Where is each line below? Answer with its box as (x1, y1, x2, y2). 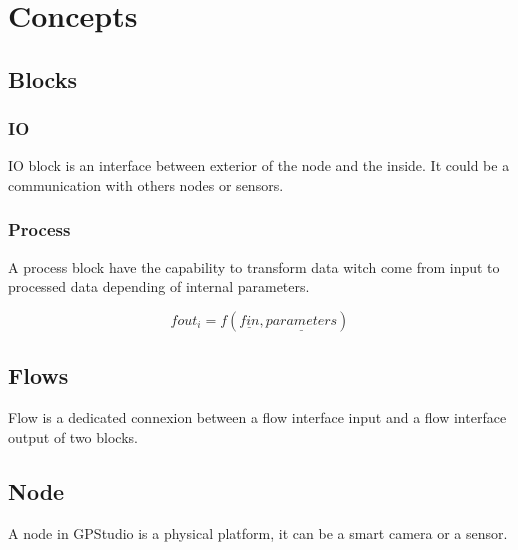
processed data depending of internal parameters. (8, 276, 310, 297)
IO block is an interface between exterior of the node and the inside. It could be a (8, 155, 510, 176)
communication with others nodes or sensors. (8, 174, 284, 195)
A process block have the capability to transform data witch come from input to (8, 256, 500, 277)
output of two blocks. (8, 426, 138, 447)
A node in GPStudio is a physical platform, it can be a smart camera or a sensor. (8, 522, 508, 543)
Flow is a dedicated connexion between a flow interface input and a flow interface (8, 407, 507, 428)
